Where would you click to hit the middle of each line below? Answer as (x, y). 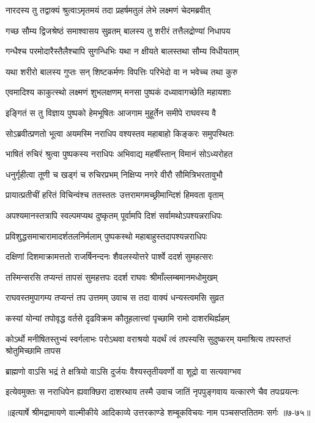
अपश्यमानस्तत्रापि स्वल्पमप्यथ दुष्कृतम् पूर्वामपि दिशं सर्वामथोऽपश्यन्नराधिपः (114, 215)
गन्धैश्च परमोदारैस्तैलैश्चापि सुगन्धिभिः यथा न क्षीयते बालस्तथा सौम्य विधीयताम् (122, 51)
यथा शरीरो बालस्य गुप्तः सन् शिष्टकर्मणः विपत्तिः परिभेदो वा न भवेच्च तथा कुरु (122, 71)
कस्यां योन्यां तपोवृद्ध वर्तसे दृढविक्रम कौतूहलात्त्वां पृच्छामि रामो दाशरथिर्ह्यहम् (117, 318)
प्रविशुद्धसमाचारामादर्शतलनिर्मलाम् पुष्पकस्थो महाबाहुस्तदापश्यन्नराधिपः (106, 236)
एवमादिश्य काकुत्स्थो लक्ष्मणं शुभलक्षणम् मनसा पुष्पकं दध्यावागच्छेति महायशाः (118, 92)
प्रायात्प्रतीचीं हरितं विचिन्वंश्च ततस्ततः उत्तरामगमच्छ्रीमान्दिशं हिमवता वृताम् (115, 195)
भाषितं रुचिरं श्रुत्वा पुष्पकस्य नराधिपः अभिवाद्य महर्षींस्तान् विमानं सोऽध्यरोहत (119, 154)
